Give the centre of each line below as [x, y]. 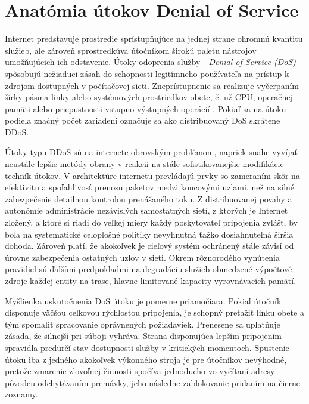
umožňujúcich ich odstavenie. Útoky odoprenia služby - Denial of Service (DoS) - [153, 62]
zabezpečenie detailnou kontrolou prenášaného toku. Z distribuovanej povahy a [149, 198]
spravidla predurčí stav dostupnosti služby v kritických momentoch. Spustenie [147, 347]
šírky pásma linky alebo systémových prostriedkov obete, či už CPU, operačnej [149, 97]
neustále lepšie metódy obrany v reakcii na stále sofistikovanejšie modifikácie [144, 164]
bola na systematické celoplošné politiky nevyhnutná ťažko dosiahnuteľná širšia [149, 234]
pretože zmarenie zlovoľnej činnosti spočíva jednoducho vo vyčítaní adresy [140, 371]
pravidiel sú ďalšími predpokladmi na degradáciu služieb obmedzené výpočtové [149, 269]
